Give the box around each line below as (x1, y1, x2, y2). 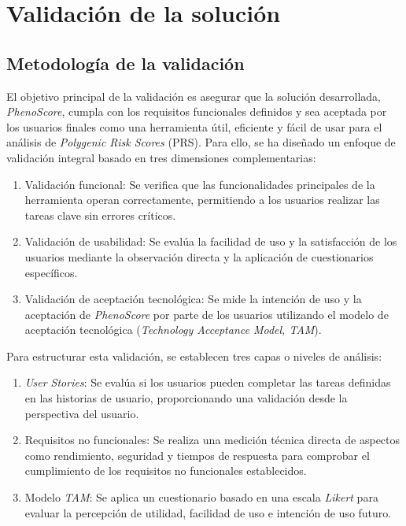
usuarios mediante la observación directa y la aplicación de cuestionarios (24, 248, 374, 265)
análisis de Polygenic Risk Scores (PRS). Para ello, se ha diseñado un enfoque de (6, 134, 396, 150)
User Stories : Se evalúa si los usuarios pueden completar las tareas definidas (24, 374, 391, 391)
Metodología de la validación (6, 50, 245, 75)
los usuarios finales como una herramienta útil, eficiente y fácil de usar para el (6, 118, 382, 135)
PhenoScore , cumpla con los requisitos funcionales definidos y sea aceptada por (6, 103, 387, 120)
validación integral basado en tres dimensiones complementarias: (6, 149, 316, 165)
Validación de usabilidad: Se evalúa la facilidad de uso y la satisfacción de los (24, 233, 397, 250)
